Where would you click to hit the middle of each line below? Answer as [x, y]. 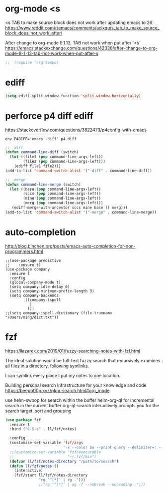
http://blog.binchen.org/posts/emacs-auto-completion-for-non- [70, 246]
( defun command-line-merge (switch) [43, 184]
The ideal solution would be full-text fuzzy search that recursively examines [83, 360]
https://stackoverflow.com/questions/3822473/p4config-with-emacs [76, 130]
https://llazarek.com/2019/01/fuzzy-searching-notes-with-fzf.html [73, 351]
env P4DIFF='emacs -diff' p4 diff [41, 139]
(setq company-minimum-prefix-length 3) [52, 291]
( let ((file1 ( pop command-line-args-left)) [56, 157]
